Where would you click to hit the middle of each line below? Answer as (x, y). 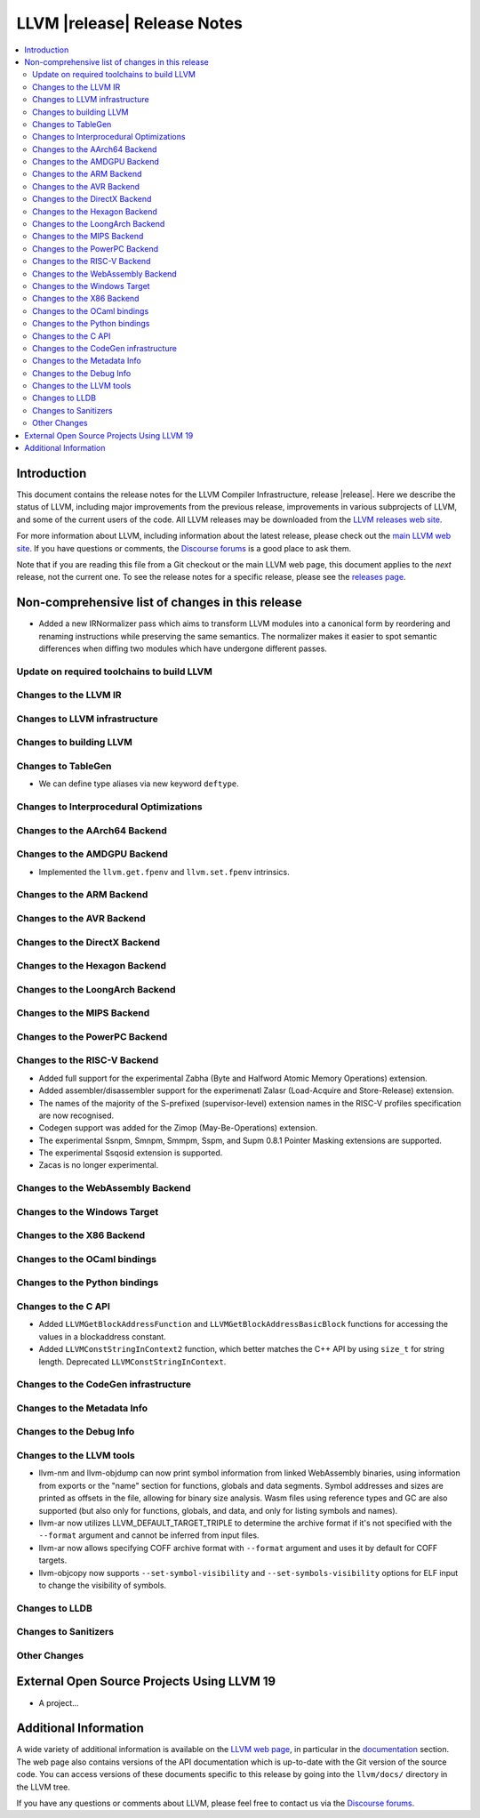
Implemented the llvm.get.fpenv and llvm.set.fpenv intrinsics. (164, 872)
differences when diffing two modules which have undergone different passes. (183, 648)
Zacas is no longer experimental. (99, 1165)
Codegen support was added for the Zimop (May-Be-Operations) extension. (178, 1128)
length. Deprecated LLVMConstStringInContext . (132, 1362)
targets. (53, 1560)
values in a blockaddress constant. (102, 1336)
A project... (59, 1702)
